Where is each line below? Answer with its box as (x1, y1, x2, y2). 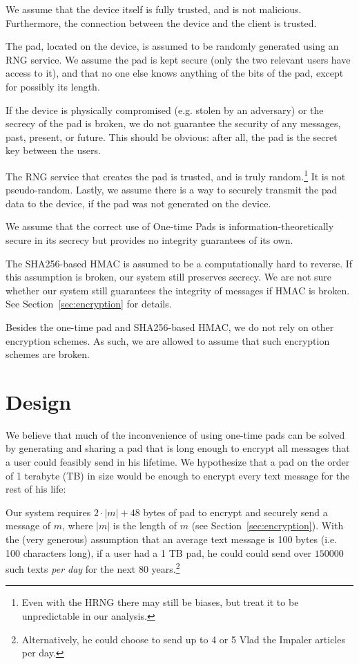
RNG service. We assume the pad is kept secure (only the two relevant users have (6, 52, 351, 66)
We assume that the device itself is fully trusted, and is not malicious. (6, 2, 302, 16)
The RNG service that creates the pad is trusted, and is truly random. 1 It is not (6, 167, 346, 183)
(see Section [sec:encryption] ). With (191, 518, 344, 533)
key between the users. (6, 143, 101, 158)
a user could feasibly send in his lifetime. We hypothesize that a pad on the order (6, 455, 350, 469)
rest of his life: (6, 482, 66, 496)
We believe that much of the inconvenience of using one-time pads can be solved (6, 427, 345, 442)
